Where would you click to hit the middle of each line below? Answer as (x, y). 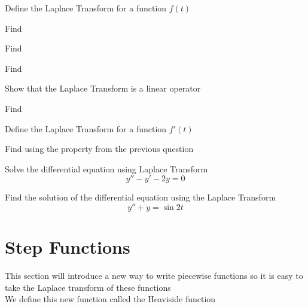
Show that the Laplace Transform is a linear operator (103, 88)
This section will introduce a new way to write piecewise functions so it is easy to (154, 276)
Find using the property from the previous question (99, 149)
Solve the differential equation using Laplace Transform (106, 168)
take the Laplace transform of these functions (88, 287)
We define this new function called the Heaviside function (110, 299)
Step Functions (68, 247)
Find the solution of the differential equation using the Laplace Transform (141, 197)
